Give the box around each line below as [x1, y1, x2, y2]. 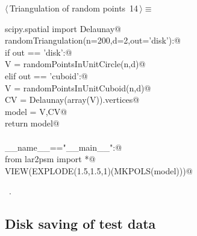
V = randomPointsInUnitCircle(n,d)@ [5, 57, 146, 70]
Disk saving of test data [5, 214, 156, 233]
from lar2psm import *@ [5, 152, 96, 165]
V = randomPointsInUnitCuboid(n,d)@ [5, 81, 151, 94]
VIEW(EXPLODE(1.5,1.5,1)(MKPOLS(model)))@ [5, 164, 193, 177]
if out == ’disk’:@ [5, 45, 72, 58]
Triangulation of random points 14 [9, 2, 139, 14]
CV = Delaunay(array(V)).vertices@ [5, 93, 140, 106]
